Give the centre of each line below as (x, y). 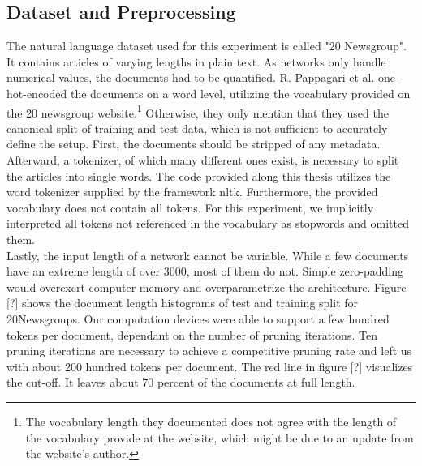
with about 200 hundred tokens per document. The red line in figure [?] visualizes (210, 366)
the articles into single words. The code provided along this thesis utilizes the (199, 175)
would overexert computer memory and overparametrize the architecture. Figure (207, 286)
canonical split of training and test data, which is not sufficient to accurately (197, 128)
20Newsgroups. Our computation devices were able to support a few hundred (198, 318)
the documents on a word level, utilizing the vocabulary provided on (240, 93)
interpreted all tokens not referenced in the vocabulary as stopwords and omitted (208, 223)
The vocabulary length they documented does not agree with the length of (211, 421)
